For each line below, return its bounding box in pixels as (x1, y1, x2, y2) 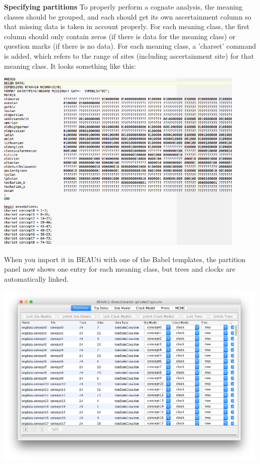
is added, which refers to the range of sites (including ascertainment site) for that (4, 50, 254, 61)
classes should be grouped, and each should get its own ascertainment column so (4, 11, 251, 22)
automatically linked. (4, 273, 69, 284)
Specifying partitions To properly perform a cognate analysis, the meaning (4, 2, 243, 12)
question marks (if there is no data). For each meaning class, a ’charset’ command (4, 41, 256, 51)
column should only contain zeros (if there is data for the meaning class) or (4, 31, 235, 41)
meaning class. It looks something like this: (4, 60, 136, 71)
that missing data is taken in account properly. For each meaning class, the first (4, 21, 249, 32)
